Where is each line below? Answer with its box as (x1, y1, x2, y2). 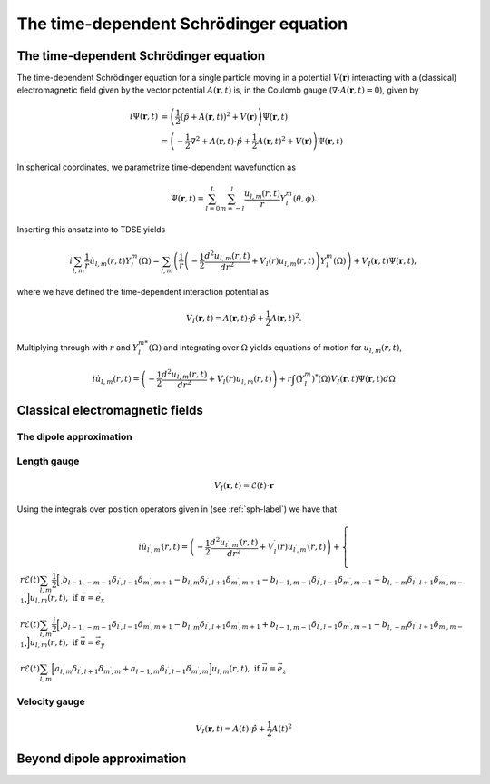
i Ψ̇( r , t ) (129, 112, 159, 122)
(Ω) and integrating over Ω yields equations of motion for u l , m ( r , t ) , (148, 342, 403, 355)
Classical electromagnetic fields (16, 403, 204, 418)
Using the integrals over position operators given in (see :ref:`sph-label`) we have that (16, 504, 338, 514)
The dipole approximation (16, 431, 132, 444)
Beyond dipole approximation (16, 751, 187, 767)
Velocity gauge (16, 695, 85, 708)
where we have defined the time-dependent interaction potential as (16, 287, 269, 298)
